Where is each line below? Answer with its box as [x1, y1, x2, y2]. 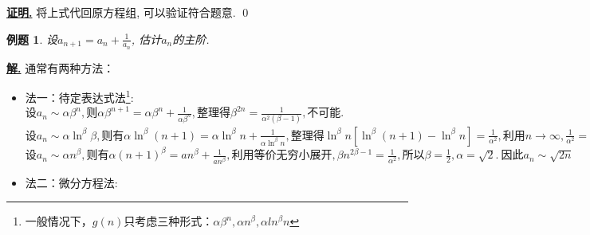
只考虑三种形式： [124, 213, 214, 229]
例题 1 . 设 [6, 30, 57, 47]
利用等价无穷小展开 [231, 150, 332, 162]
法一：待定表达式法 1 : [25, 87, 134, 106]
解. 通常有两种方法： [6, 59, 115, 76]
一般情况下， [25, 213, 92, 229]
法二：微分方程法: [25, 174, 118, 190]
